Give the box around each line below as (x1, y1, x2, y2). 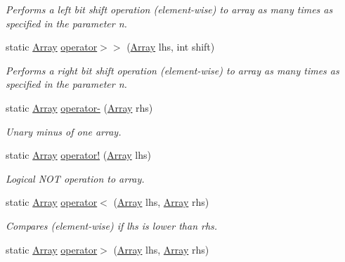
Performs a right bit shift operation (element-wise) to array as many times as (6, 63, 339, 77)
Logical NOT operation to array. (6, 171, 145, 185)
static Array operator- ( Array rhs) (6, 100, 153, 114)
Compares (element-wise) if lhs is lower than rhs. (6, 218, 218, 232)
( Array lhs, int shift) (126, 39, 215, 54)
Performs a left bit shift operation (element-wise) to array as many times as (6, 2, 333, 16)
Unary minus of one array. (6, 124, 122, 138)
